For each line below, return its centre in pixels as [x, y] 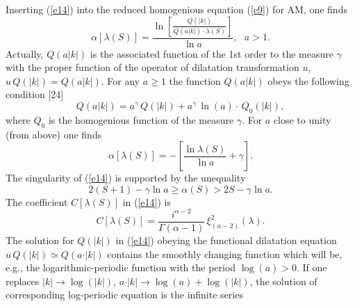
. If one [312, 267]
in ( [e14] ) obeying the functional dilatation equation [226, 240]
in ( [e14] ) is [147, 201]
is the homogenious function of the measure [141, 119]
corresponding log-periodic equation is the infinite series [124, 295]
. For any [121, 80]
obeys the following [308, 80]
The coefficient [37, 201]
